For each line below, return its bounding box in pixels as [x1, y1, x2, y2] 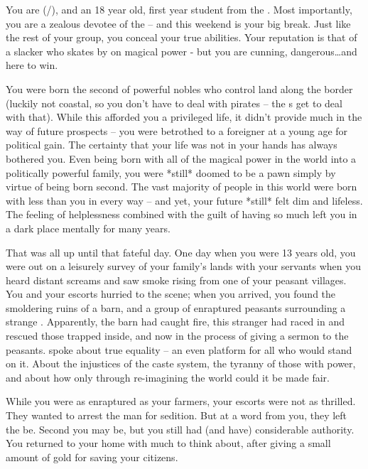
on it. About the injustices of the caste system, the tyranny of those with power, [6, 356, 356, 371]
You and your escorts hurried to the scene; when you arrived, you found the [6, 286, 336, 301]
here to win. [6, 58, 58, 72]
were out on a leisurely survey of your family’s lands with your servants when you [6, 259, 362, 274]
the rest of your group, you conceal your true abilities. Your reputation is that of [6, 30, 357, 45]
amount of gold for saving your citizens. [6, 449, 178, 464]
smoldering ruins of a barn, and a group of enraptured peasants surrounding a [6, 300, 346, 315]
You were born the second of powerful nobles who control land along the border [6, 81, 353, 96]
